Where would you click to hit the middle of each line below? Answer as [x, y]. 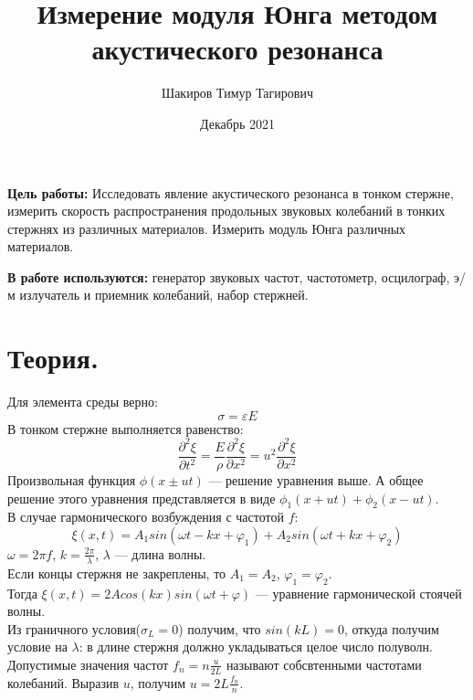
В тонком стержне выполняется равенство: [126, 428]
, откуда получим [391, 628]
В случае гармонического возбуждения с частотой [146, 517]
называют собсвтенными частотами [324, 664]
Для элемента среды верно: [83, 402]
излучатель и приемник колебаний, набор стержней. [164, 295]
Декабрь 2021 [237, 123]
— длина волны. [160, 553]
